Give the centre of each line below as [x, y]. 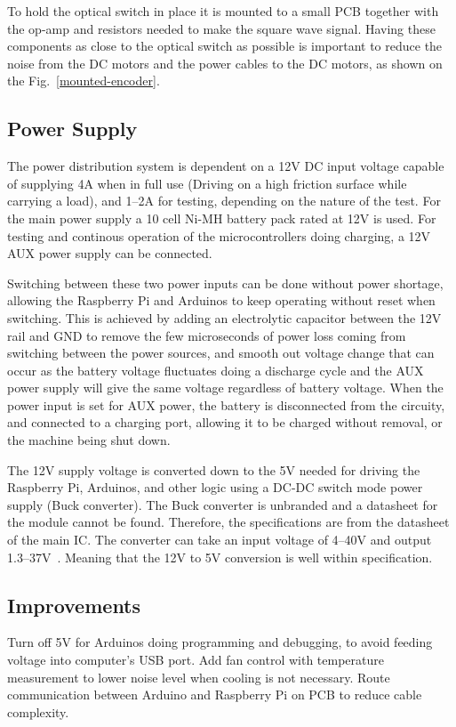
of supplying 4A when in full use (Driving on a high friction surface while [207, 183]
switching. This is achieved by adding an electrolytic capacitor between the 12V [224, 317]
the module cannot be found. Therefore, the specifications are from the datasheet [228, 522]
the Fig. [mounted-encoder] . [84, 81]
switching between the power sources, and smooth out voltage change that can [221, 353]
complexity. [38, 711]
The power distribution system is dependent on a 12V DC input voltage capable [226, 166]
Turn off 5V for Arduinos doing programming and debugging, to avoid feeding [220, 642]
